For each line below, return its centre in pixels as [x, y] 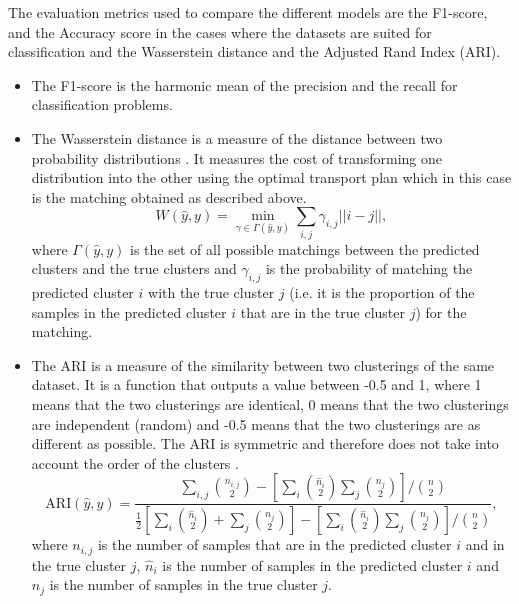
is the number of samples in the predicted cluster [312, 564]
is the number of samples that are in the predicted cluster [274, 544]
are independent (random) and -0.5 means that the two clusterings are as [256, 423]
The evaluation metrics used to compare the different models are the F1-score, [248, 12]
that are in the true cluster [323, 311]
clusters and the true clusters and [134, 268]
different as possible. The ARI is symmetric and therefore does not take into [265, 443]
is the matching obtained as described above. [169, 196]
